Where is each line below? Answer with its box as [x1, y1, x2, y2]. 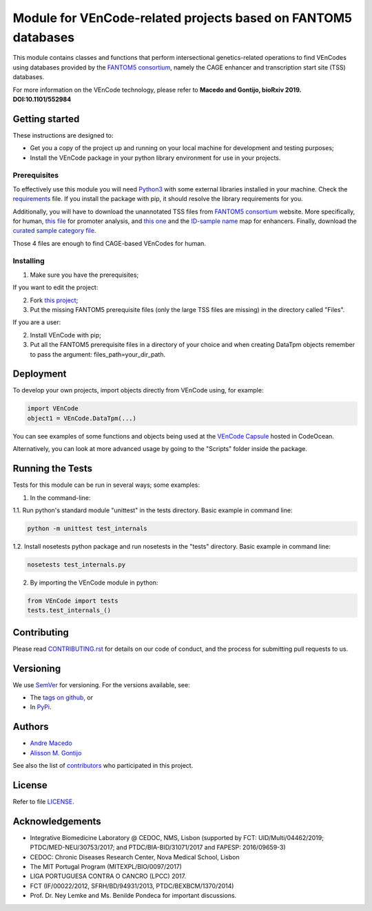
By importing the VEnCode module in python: [30, 578, 158, 587]
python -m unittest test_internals [27, 524, 147, 532]
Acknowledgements [12, 815, 101, 827]
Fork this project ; [30, 296, 79, 304]
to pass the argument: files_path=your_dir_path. [30, 350, 166, 358]
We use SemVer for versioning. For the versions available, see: [12, 680, 190, 689]
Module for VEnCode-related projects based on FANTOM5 [12, 10, 353, 25]
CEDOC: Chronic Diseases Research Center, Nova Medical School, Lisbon [30, 852, 240, 861]
